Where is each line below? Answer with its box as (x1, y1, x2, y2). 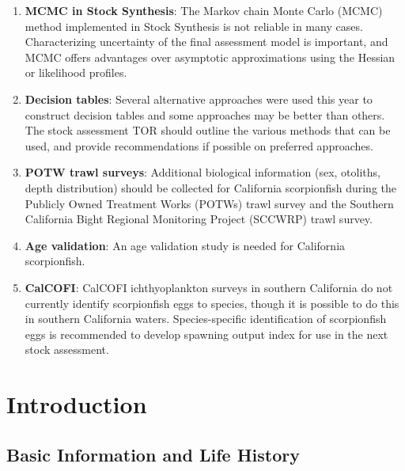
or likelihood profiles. (25, 64, 127, 81)
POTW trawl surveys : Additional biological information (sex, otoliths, (25, 164, 380, 180)
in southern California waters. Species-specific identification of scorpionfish (25, 310, 387, 327)
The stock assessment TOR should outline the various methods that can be (25, 122, 391, 139)
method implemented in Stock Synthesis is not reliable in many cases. (25, 17, 363, 34)
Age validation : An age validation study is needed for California (25, 237, 346, 253)
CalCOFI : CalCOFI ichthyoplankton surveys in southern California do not (25, 279, 393, 295)
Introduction (6, 388, 147, 420)
